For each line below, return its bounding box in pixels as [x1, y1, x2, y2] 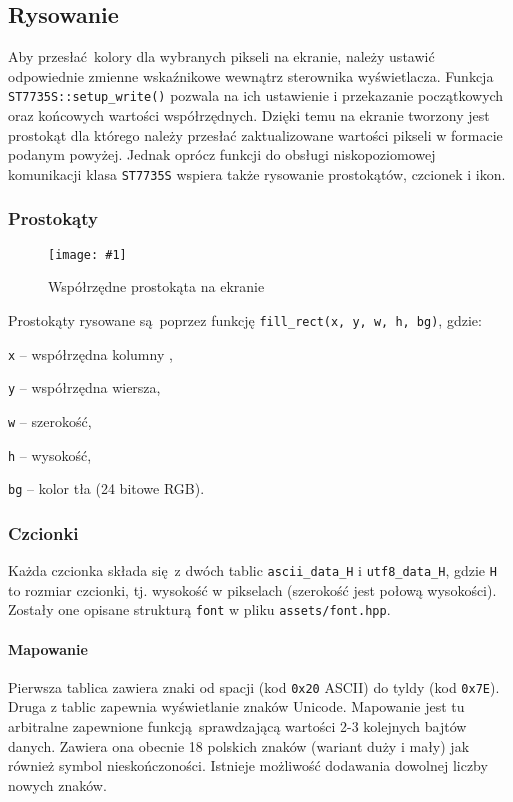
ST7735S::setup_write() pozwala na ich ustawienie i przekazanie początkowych [8, 85, 504, 106]
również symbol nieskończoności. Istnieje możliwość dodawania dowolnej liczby [8, 755, 488, 776]
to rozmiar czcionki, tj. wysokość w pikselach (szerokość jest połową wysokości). [8, 579, 497, 600]
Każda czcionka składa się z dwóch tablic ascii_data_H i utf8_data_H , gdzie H [8, 560, 497, 581]
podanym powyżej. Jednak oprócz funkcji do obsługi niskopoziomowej [8, 144, 436, 165]
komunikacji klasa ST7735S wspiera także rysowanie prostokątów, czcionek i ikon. [8, 163, 506, 184]
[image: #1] [48, 247, 127, 262]
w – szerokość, [8, 410, 92, 431]
